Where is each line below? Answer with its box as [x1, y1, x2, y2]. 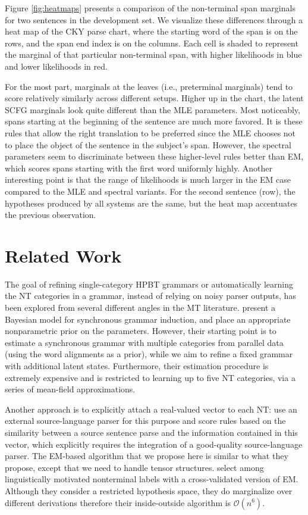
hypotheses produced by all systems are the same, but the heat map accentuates [5, 196, 298, 209]
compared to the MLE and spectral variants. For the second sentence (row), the [5, 185, 296, 197]
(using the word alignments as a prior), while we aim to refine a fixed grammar [5, 348, 293, 360]
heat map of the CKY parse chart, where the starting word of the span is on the [5, 25, 298, 38]
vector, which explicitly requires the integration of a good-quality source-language [5, 438, 303, 450]
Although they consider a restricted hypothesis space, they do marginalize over [5, 484, 293, 497]
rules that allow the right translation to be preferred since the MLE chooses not [5, 126, 296, 139]
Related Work [5, 243, 122, 267]
